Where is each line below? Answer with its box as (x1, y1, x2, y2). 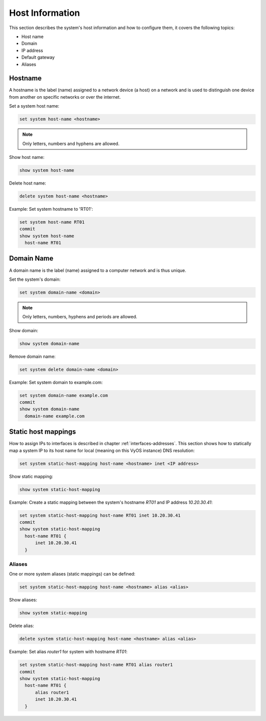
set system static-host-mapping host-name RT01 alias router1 (19, 662, 173, 668)
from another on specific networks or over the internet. (9, 94, 121, 100)
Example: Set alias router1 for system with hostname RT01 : (9, 649, 128, 655)
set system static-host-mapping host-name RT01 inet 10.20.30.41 (19, 512, 181, 518)
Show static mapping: (9, 473, 54, 479)
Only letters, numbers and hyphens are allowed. (22, 141, 120, 147)
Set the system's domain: (9, 276, 61, 282)
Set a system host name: (9, 103, 60, 109)
